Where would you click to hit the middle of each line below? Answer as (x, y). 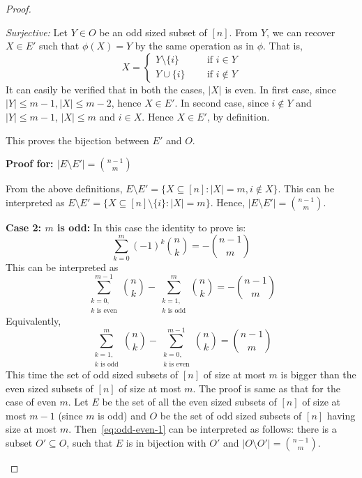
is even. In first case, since (280, 89)
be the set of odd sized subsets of (231, 415)
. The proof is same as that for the (266, 388)
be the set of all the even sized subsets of (189, 402)
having (341, 415)
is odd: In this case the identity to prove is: (152, 227)
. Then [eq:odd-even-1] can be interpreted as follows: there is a (203, 429)
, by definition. (238, 116)
